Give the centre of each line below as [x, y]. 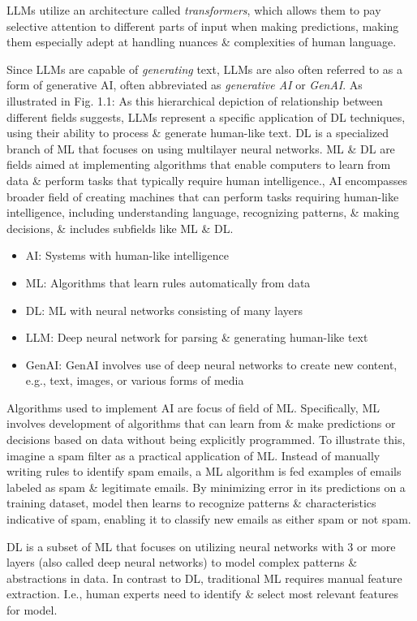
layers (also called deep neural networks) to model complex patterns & [182, 562]
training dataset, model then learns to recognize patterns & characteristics [191, 503]
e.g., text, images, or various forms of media [135, 380]
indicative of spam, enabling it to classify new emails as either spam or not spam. [209, 519]
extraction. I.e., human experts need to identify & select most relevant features [203, 594]
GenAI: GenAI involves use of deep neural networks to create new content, [211, 364]
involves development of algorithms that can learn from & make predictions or [201, 423]
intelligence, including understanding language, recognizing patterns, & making [203, 212]
